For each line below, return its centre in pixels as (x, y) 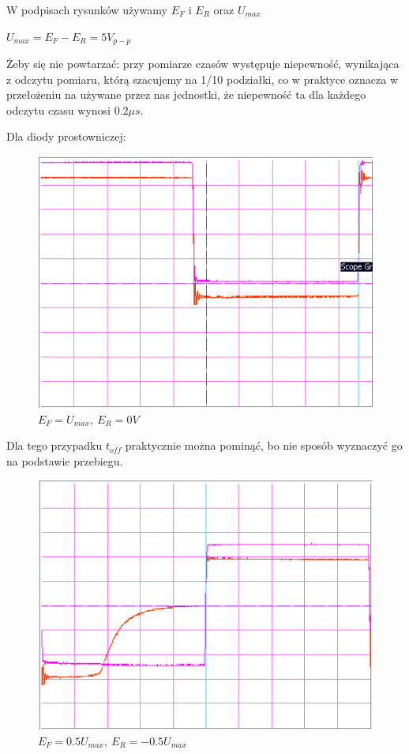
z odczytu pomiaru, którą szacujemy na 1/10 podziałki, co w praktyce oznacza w (203, 79)
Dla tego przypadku (54, 445)
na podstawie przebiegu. (65, 460)
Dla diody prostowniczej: (66, 136)
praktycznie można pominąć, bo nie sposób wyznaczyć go (264, 445)
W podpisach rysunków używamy (87, 9)
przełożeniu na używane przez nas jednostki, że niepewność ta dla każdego (186, 94)
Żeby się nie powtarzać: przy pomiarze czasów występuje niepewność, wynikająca (203, 64)
